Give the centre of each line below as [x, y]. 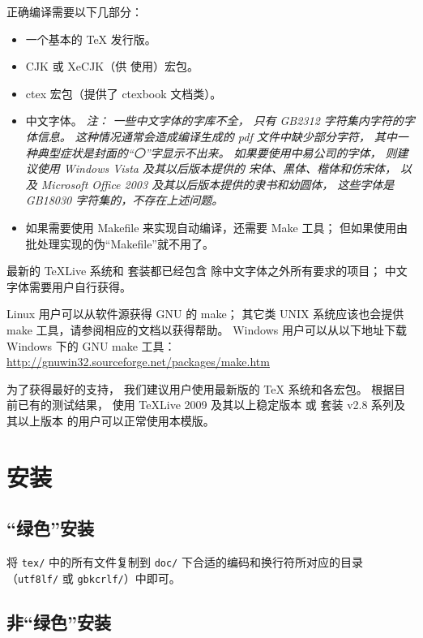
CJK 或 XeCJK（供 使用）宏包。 [112, 66]
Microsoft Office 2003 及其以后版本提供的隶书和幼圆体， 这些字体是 [218, 184]
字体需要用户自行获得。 [69, 286]
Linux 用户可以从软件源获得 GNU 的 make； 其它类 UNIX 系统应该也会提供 [205, 314]
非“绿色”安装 [59, 621]
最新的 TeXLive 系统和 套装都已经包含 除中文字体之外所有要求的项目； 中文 [207, 271]
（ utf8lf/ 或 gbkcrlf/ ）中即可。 [94, 578]
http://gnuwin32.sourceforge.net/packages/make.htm [138, 362]
